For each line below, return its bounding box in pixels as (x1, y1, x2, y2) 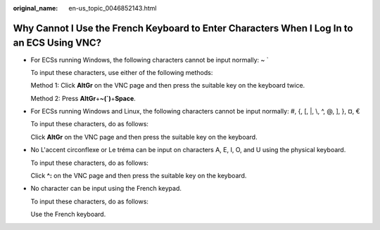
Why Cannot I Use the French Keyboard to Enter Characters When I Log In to (13, 22, 353, 34)
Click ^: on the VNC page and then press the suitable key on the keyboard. (30, 172, 247, 180)
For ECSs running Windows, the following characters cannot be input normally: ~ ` (30, 55, 269, 64)
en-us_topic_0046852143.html (68, 4, 157, 12)
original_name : (13, 4, 58, 12)
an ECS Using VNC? (13, 37, 102, 49)
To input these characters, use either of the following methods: (30, 68, 213, 76)
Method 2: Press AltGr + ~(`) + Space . (30, 94, 137, 102)
